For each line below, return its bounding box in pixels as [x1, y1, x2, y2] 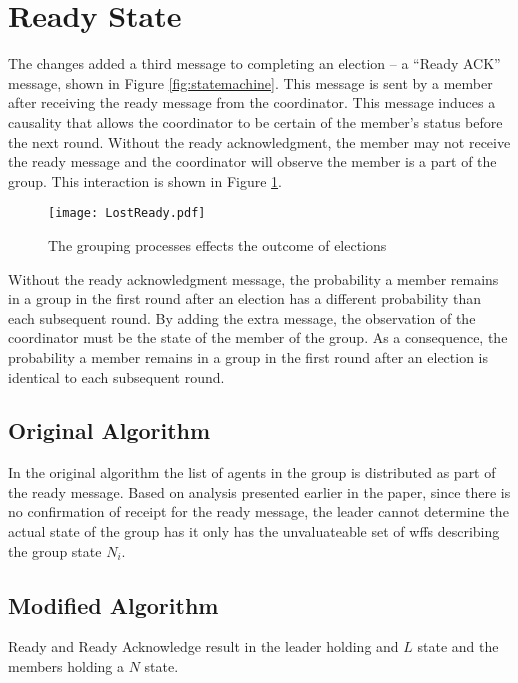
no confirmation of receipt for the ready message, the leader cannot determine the [8, 501, 509, 522]
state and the [417, 636, 499, 657]
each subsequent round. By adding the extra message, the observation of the [8, 307, 476, 328]
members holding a [8, 656, 125, 677]
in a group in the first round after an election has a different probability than [8, 288, 481, 309]
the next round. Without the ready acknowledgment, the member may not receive [8, 131, 511, 152]
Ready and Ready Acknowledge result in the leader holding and [8, 636, 399, 657]
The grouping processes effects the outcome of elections [48, 234, 387, 255]
